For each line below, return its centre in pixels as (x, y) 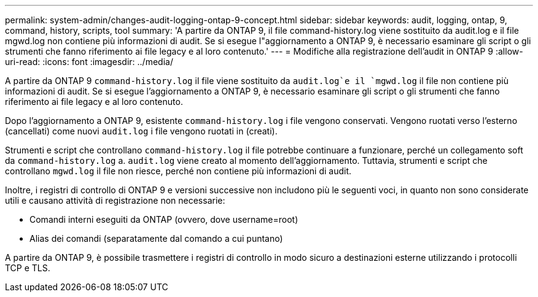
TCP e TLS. (28, 268)
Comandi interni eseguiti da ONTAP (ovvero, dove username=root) (164, 219)
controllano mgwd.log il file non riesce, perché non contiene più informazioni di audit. (178, 171)
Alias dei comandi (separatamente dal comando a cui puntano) (156, 238)
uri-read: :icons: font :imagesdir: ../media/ (89, 62)
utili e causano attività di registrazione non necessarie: (115, 200)
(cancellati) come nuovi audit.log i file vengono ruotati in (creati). (141, 131)
